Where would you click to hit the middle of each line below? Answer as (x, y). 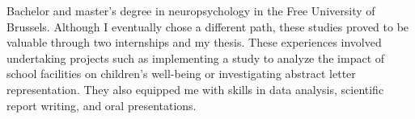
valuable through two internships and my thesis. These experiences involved (194, 42)
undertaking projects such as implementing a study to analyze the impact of (196, 57)
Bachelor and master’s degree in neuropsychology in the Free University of (191, 10)
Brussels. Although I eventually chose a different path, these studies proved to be (208, 26)
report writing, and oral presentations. (102, 105)
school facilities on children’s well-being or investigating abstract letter (181, 74)
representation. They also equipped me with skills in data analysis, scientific (195, 89)
